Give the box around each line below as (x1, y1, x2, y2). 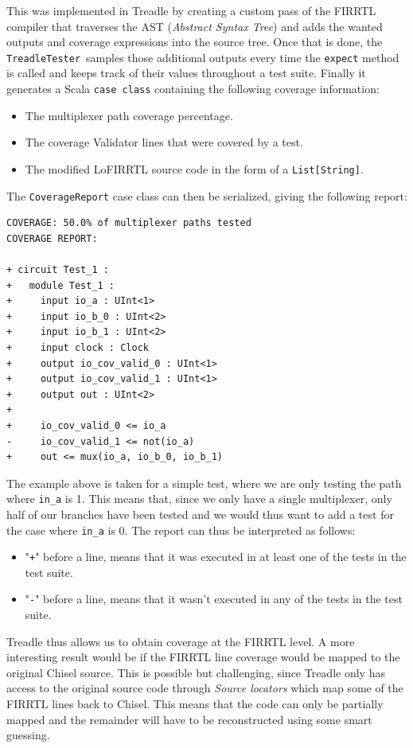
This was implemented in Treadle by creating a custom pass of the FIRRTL (6, 2, 376, 18)
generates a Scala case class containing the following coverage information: (6, 80, 380, 97)
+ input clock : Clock (6, 341, 149, 353)
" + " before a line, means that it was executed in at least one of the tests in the (25, 548, 407, 565)
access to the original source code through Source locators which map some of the (6, 680, 403, 696)
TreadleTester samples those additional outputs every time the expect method (6, 49, 399, 65)
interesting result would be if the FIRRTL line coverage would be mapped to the (6, 649, 400, 665)
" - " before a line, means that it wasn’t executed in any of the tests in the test (25, 590, 403, 607)
